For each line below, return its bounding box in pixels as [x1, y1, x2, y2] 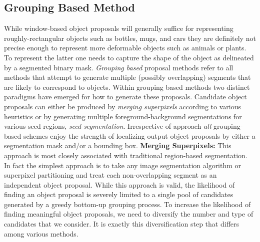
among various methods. [4, 228, 78, 239]
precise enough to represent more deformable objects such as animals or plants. [4, 42, 246, 53]
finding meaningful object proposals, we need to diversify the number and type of [4, 209, 253, 219]
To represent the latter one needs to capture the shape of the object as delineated [4, 52, 254, 62]
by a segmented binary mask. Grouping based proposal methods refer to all [4, 62, 233, 72]
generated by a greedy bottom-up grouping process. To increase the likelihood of [4, 199, 251, 209]
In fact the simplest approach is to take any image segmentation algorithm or [4, 160, 241, 170]
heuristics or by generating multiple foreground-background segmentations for [4, 111, 242, 121]
